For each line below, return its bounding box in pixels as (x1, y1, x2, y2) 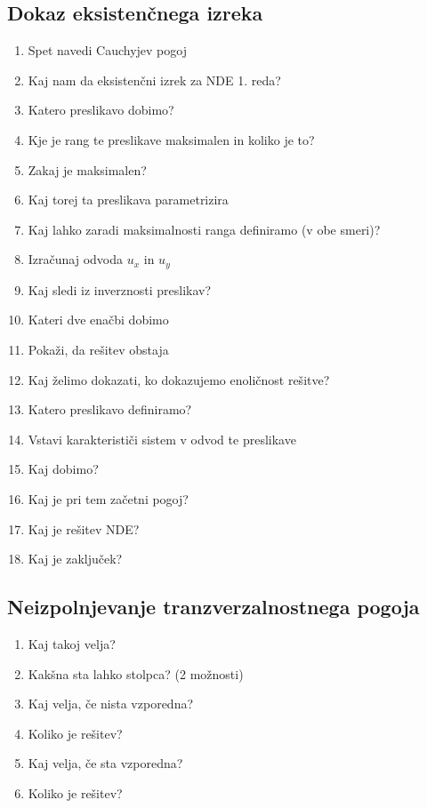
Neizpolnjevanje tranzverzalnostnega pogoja (7, 593, 420, 620)
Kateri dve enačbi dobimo (28, 310, 169, 329)
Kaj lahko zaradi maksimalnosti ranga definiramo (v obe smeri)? (28, 220, 381, 238)
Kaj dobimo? (28, 460, 99, 478)
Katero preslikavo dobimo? (28, 100, 174, 119)
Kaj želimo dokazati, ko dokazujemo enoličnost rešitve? (28, 370, 330, 388)
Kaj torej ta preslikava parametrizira (28, 190, 229, 209)
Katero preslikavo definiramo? (28, 400, 192, 419)
